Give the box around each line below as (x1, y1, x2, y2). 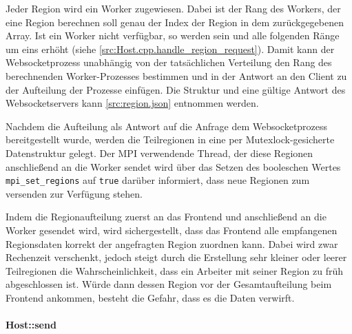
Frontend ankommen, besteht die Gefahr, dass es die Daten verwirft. (6, 290, 295, 304)
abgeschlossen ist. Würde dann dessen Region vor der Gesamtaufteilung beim (6, 277, 332, 291)
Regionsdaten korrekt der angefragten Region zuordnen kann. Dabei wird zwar (6, 236, 338, 251)
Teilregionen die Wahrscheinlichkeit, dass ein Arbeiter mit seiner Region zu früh (6, 263, 343, 278)
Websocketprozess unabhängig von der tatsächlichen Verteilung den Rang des (6, 55, 332, 70)
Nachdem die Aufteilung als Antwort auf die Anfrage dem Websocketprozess (6, 118, 328, 133)
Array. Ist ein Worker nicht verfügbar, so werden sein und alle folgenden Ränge (6, 28, 340, 43)
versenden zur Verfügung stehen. (6, 186, 143, 200)
